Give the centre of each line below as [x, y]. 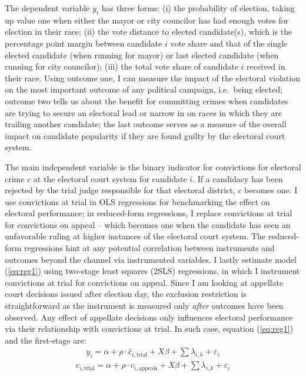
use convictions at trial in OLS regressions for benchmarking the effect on [137, 201]
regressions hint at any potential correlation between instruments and [149, 248]
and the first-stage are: [46, 340]
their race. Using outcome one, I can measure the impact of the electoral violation [152, 77]
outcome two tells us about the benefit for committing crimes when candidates [147, 100]
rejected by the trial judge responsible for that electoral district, [120, 190]
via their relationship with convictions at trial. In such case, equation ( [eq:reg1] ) [149, 329]
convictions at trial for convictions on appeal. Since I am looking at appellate [144, 282]
